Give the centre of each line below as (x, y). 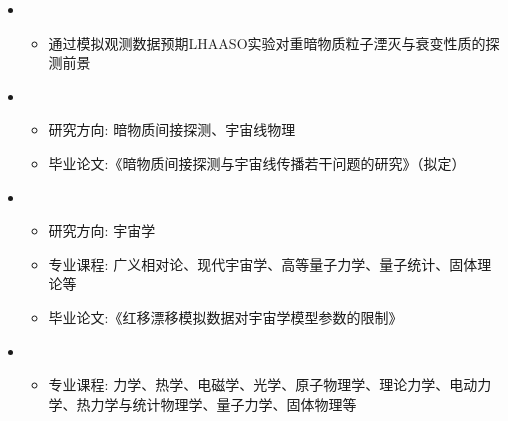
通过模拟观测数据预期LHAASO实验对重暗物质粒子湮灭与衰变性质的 (267, 42)
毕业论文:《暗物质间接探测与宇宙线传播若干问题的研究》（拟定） (257, 162)
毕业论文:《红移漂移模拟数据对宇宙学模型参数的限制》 (225, 316)
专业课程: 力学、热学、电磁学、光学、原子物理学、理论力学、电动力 (270, 384)
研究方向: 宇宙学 (102, 230)
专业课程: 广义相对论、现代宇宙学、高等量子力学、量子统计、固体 (263, 263)
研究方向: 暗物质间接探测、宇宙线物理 (172, 129)
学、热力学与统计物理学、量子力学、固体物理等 (202, 403)
